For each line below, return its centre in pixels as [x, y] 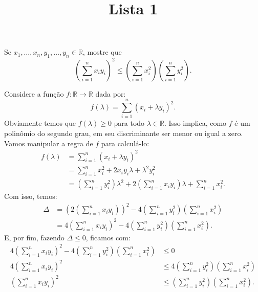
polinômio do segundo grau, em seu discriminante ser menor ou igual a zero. [124, 133]
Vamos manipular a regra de [49, 143]
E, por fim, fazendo [34, 237]
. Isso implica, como [196, 123]
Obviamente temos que [40, 123]
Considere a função [34, 93]
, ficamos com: [108, 237]
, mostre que [102, 52]
